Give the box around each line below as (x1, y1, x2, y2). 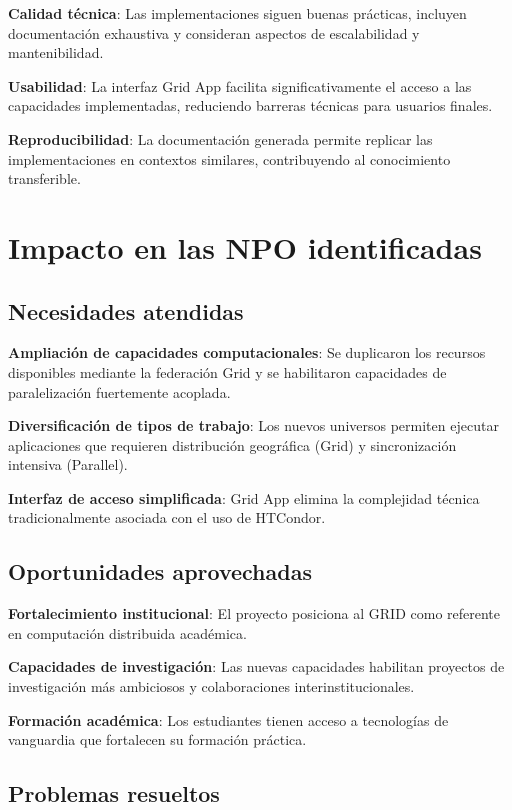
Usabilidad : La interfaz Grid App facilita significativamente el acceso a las (8, 75, 472, 96)
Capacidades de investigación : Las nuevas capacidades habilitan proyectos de (8, 656, 505, 677)
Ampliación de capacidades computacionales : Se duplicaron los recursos (8, 342, 486, 363)
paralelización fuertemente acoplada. (8, 381, 231, 402)
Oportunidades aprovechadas (8, 556, 312, 587)
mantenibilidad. (8, 42, 104, 63)
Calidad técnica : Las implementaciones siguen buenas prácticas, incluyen (8, 3, 467, 23)
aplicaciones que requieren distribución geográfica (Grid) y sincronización (8, 434, 457, 455)
